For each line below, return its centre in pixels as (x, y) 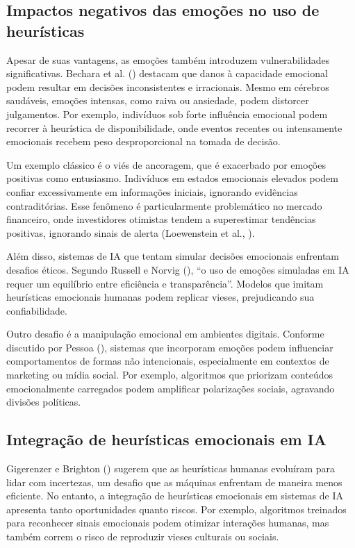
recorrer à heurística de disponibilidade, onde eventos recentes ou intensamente (174, 127)
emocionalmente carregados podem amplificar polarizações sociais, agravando (171, 388)
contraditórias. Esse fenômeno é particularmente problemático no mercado (164, 205)
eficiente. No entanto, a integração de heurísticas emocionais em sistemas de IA (175, 496)
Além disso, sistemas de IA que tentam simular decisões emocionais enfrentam (173, 256)
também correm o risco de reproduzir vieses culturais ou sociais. (143, 537)
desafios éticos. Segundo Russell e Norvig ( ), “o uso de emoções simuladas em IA (178, 269)
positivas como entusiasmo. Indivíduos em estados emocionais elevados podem (172, 178)
